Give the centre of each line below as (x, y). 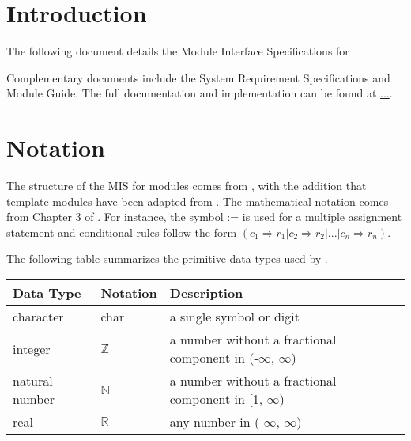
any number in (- (217, 422)
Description (206, 293)
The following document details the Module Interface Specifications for (178, 51)
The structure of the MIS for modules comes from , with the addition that (187, 186)
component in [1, (216, 399)
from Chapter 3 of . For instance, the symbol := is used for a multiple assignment (204, 217)
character (38, 316)
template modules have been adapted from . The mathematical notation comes (198, 201)
